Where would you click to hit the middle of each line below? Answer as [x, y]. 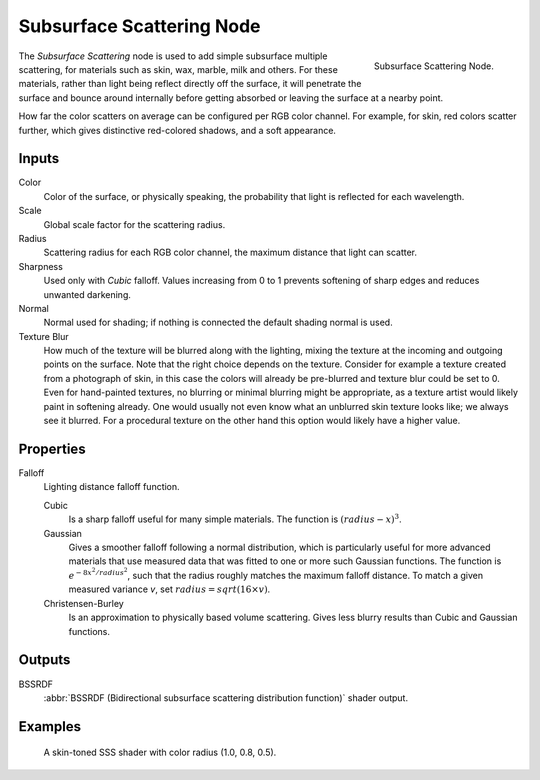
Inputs [39, 158]
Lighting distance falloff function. [111, 487]
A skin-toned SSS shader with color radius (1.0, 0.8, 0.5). [160, 752]
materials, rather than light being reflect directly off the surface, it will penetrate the [190, 84]
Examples [50, 726]
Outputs [44, 660]
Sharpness [41, 266]
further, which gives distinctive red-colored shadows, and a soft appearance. [177, 130]
